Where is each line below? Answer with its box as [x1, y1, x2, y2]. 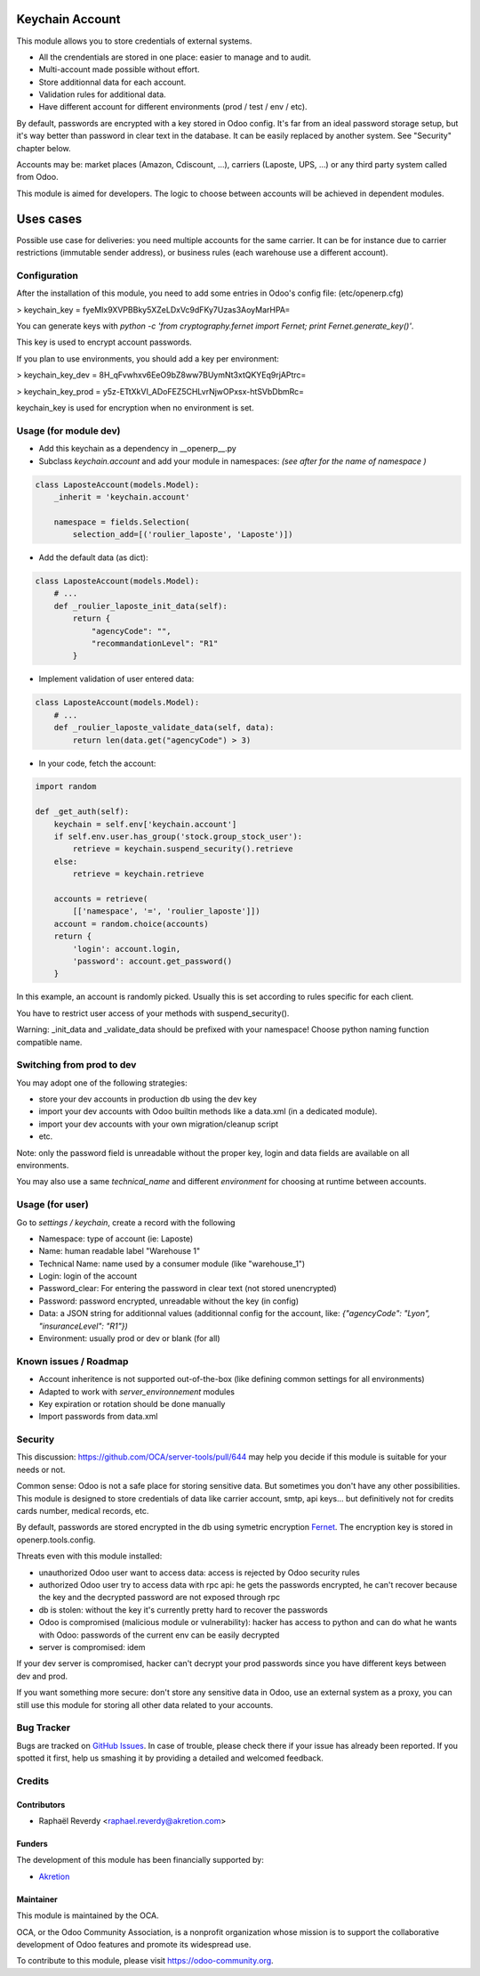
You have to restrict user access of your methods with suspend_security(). [16, 1007, 290, 1019]
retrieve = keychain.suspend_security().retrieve [72, 844, 293, 854]
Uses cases [16, 211, 83, 226]
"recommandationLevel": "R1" [91, 638, 219, 648]
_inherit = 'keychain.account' [53, 492, 190, 502]
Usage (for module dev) [16, 424, 121, 436]
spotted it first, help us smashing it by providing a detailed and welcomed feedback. [16, 1752, 324, 1763]
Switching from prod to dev [16, 1059, 137, 1071]
